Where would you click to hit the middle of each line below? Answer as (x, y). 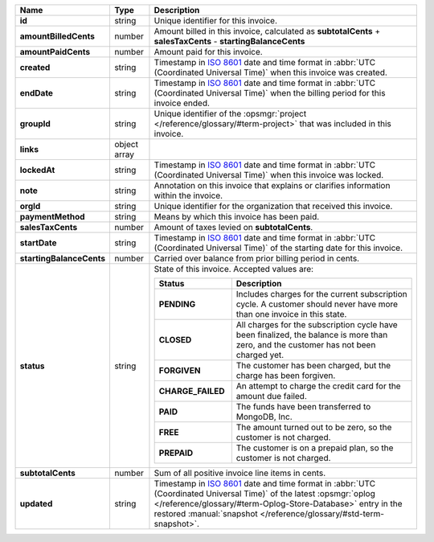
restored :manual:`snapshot (206, 513)
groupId (35, 123)
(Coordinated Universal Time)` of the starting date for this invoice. (278, 248)
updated (36, 504)
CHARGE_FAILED (192, 391)
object (126, 144)
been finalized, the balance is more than (312, 335)
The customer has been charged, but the (313, 365)
